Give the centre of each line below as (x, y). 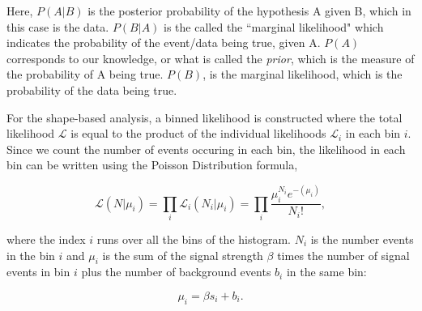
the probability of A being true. (85, 74)
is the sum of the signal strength (183, 255)
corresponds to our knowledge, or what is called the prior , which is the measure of (211, 58)
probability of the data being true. (92, 89)
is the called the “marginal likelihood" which (274, 26)
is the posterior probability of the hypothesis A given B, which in (249, 11)
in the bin (31, 255)
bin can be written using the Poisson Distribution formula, (152, 165)
